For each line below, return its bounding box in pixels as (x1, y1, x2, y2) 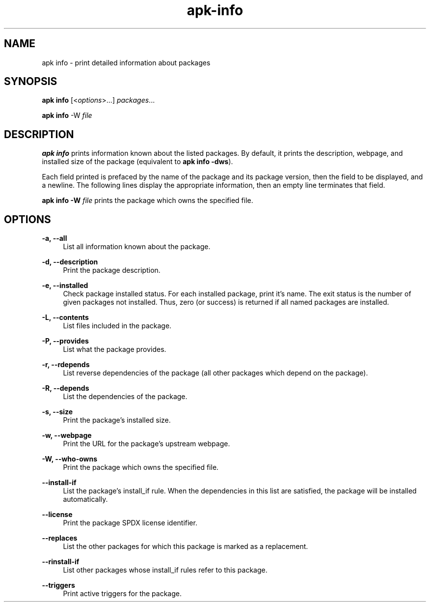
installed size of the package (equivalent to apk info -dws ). (42, 157, 233, 166)
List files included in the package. (63, 321, 172, 330)
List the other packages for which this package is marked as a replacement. (63, 542, 308, 551)
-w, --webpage (42, 431, 92, 440)
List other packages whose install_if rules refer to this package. (63, 566, 268, 575)
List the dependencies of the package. (63, 392, 188, 401)
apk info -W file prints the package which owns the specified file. (42, 196, 253, 205)
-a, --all (42, 234, 67, 243)
